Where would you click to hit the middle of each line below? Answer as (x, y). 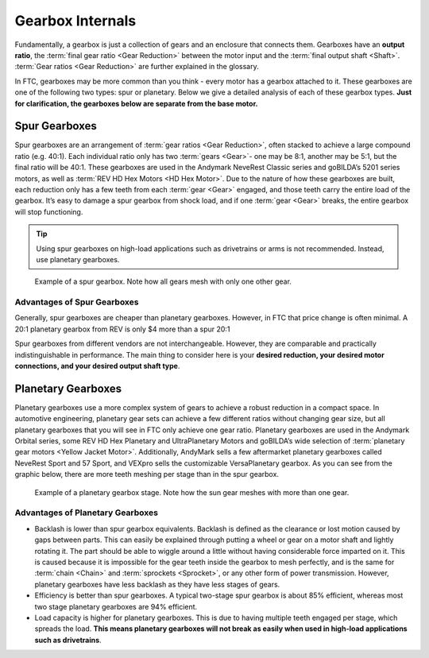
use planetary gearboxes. (78, 259)
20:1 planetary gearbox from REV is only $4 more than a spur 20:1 (122, 329)
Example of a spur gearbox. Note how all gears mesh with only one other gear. (163, 281)
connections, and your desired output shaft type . (97, 366)
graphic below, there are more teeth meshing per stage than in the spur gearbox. (147, 474)
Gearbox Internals (75, 21)
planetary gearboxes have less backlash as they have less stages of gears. (157, 584)
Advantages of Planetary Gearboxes (87, 513)
